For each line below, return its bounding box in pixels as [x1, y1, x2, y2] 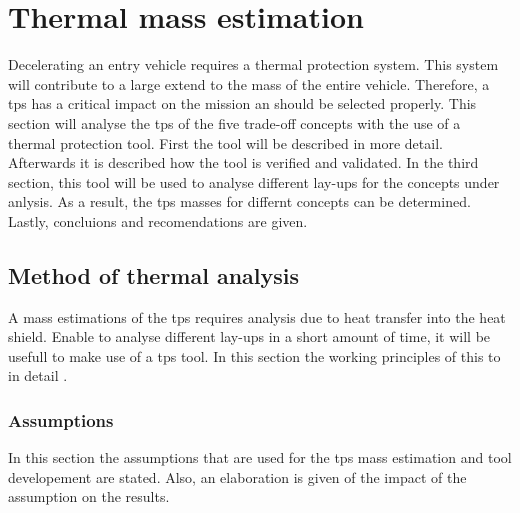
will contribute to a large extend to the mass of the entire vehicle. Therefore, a [8, 73, 490, 94]
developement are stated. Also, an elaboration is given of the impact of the [8, 466, 467, 487]
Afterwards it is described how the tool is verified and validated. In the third [8, 152, 479, 173]
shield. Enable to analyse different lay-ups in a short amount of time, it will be [8, 326, 491, 347]
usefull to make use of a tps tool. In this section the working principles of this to [8, 345, 501, 366]
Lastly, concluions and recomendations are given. [8, 210, 308, 231]
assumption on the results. [8, 486, 170, 507]
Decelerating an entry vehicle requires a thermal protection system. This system [8, 54, 499, 75]
